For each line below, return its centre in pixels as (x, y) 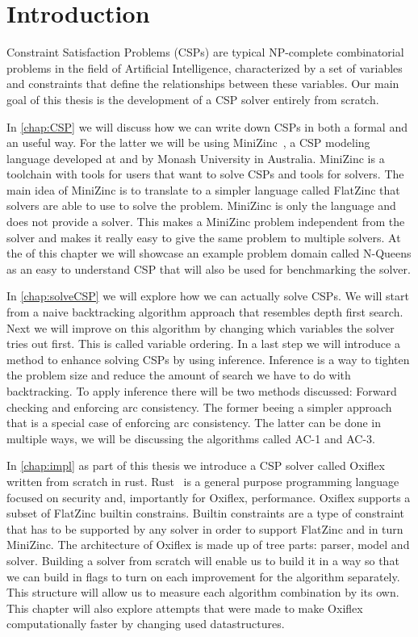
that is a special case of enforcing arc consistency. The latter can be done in (194, 423)
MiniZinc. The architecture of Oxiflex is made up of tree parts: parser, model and (208, 545)
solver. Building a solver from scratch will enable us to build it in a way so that (203, 560)
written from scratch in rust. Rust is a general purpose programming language (203, 481)
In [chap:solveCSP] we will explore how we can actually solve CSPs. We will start (208, 296)
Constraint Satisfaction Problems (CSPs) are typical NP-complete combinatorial (205, 52)
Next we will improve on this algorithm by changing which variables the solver (201, 327)
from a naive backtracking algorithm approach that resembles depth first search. (205, 312)
